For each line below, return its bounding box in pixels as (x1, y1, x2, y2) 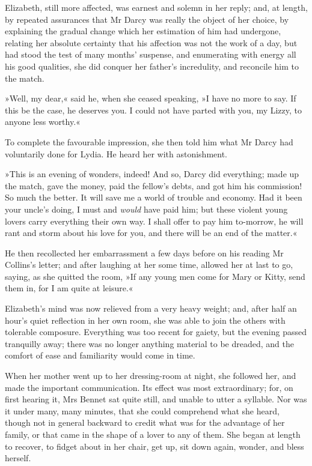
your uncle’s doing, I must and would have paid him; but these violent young (5, 202, 288, 215)
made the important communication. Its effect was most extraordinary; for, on (5, 381, 293, 393)
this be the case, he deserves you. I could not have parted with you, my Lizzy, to (5, 103, 302, 116)
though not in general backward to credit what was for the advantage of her (5, 416, 285, 429)
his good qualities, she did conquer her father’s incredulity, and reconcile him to (5, 59, 299, 72)
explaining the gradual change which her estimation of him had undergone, (5, 25, 281, 37)
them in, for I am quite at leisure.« (5, 282, 133, 294)
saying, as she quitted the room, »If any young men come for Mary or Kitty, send (5, 270, 305, 282)
